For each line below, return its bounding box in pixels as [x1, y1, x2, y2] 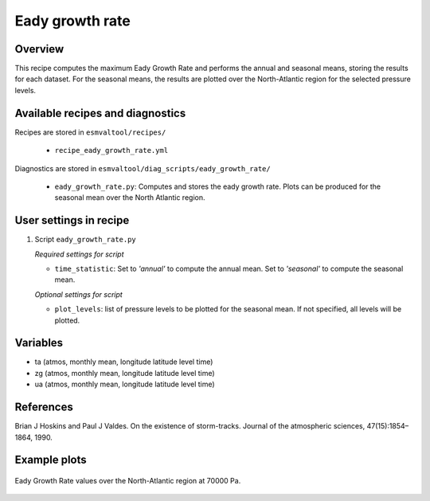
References [14, 401, 73, 414]
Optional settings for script [34, 289, 123, 299]
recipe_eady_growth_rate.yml [54, 146, 169, 155]
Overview [14, 42, 64, 56]
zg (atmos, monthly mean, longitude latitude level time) [34, 368, 215, 378]
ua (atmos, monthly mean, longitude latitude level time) [34, 379, 215, 389]
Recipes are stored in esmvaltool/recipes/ [14, 127, 166, 137]
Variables [14, 336, 64, 350]
